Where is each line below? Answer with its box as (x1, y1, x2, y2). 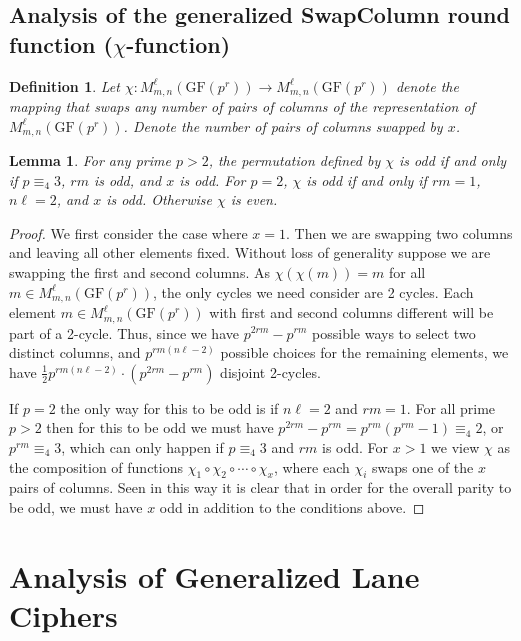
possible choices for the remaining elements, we (220, 342, 509, 363)
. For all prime (406, 397, 496, 418)
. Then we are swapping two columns (285, 222, 513, 243)
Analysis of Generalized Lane (9, 555, 420, 596)
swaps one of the (372, 456, 474, 477)
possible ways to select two (312, 322, 476, 343)
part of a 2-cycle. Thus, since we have (9, 322, 239, 343)
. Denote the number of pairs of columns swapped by (123, 115, 443, 136)
